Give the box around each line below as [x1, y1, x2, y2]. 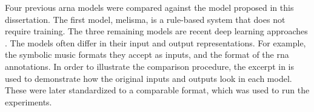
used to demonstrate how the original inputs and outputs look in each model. [5, 72, 292, 84]
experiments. [5, 95, 52, 108]
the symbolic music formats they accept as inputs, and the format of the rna [5, 48, 289, 61]
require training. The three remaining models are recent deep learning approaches [5, 25, 308, 37]
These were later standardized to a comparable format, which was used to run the [5, 84, 310, 96]
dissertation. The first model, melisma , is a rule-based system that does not [5, 13, 286, 25]
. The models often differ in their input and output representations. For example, [5, 36, 306, 49]
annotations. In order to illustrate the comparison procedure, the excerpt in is [5, 60, 294, 72]
